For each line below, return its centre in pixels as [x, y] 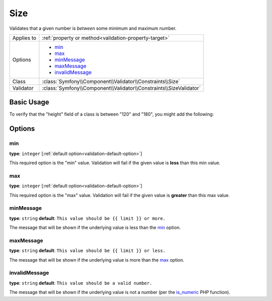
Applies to [24, 38]
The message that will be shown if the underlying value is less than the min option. [95, 228]
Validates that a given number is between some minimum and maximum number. [93, 28]
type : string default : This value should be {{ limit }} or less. [87, 250]
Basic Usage [29, 102]
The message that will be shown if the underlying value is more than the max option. [97, 260]
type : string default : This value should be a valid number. [81, 283]
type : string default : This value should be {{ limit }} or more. [87, 218]
